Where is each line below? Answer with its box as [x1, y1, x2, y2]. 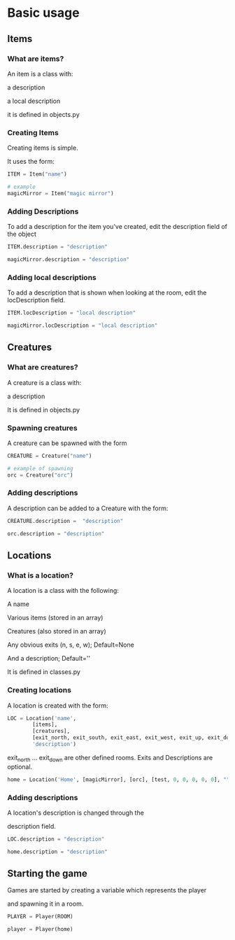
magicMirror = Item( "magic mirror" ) [7, 190, 114, 197]
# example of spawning [7, 465, 73, 472]
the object [7, 230, 37, 239]
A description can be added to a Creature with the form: [7, 504, 169, 512]
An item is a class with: [7, 69, 73, 78]
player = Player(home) [7, 926, 73, 933]
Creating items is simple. [7, 143, 78, 152]
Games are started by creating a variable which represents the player [7, 886, 207, 895]
